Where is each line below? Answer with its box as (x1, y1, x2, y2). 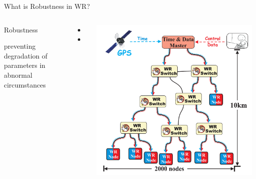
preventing (4, 41, 36, 51)
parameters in (4, 60, 46, 70)
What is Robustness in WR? (4, 1, 90, 11)
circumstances (4, 79, 46, 89)
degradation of (4, 50, 48, 60)
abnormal (4, 69, 32, 80)
